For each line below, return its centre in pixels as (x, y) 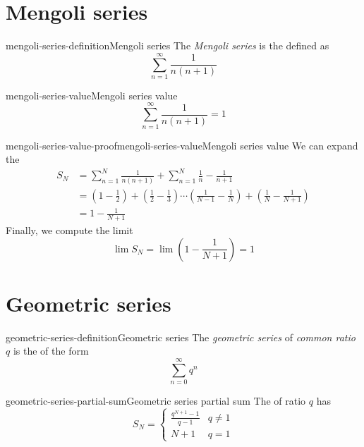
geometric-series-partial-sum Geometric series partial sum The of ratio (156, 401)
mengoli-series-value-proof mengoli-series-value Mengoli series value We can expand (182, 145)
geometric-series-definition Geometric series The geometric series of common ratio (181, 337)
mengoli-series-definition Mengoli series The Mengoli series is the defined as (168, 45)
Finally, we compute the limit (69, 230)
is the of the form (51, 351)
